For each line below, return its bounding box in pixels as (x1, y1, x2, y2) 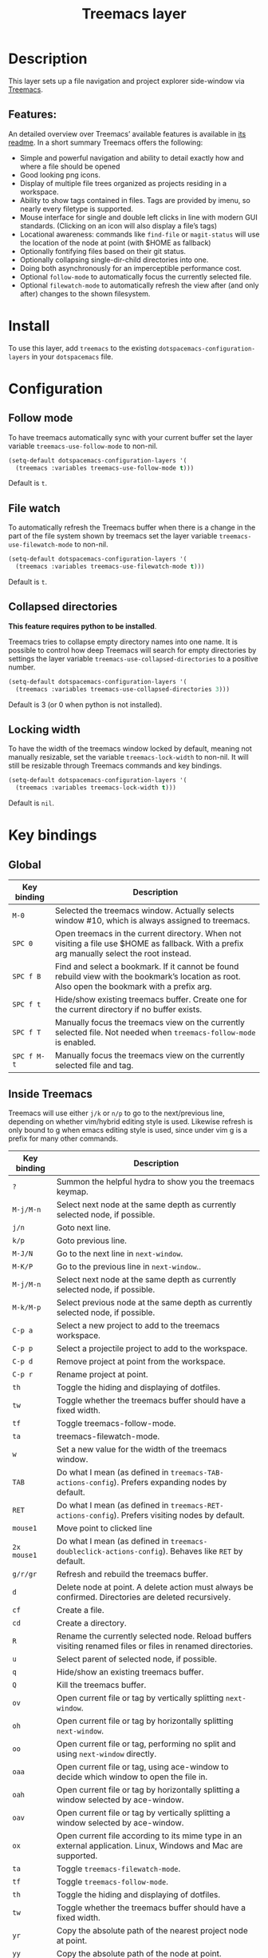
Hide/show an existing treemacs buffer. (56, 1666, 204, 1678)
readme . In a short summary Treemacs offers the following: (8, 137, 203, 147)
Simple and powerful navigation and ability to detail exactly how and (19, 153, 245, 162)
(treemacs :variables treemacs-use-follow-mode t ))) (15, 464, 195, 472)
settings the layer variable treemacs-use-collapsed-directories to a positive (8, 653, 259, 663)
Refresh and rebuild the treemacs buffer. (56, 1568, 209, 1579)
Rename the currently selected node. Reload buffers (56, 1630, 252, 1642)
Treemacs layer (81, 5, 187, 23)
